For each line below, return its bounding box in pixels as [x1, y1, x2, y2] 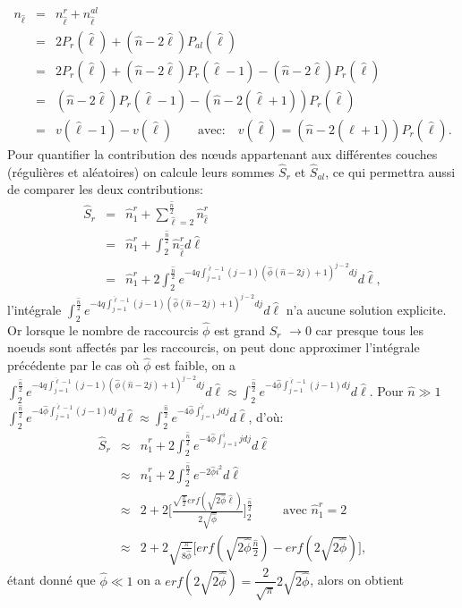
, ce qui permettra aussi [325, 162, 456, 181]
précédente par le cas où [7, 356, 140, 375]
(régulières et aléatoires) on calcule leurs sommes [7, 162, 275, 181]
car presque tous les [315, 320, 424, 339]
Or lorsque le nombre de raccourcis [7, 320, 199, 339]
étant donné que [7, 570, 96, 589]
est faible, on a [155, 356, 236, 375]
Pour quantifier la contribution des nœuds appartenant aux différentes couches [7, 144, 438, 163]
